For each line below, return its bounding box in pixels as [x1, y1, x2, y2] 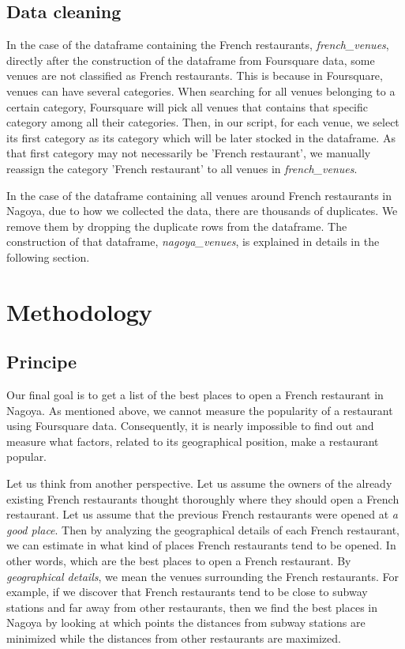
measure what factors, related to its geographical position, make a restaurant [6, 432, 379, 449]
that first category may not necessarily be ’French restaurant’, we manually [6, 145, 371, 161]
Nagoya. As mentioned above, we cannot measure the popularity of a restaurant [6, 402, 393, 418]
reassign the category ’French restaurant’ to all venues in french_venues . [6, 160, 358, 176]
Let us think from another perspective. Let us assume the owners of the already [6, 475, 392, 492]
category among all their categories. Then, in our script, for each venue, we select [6, 114, 399, 130]
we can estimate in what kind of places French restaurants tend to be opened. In [6, 537, 396, 553]
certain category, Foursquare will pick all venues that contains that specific [6, 98, 368, 115]
